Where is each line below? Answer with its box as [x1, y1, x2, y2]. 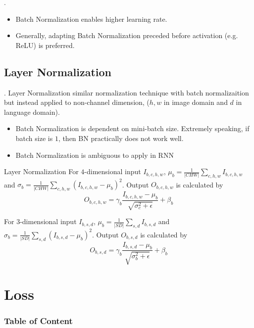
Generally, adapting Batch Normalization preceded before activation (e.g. [15, 30, 238, 41]
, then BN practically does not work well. [58, 133, 184, 143]
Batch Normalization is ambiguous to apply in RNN [15, 149, 174, 160]
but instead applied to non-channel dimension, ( [4, 97, 150, 107]
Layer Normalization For [4, 166, 79, 177]
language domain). [4, 106, 60, 117]
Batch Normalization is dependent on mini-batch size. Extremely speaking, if [15, 123, 250, 134]
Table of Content [4, 315, 73, 327]
